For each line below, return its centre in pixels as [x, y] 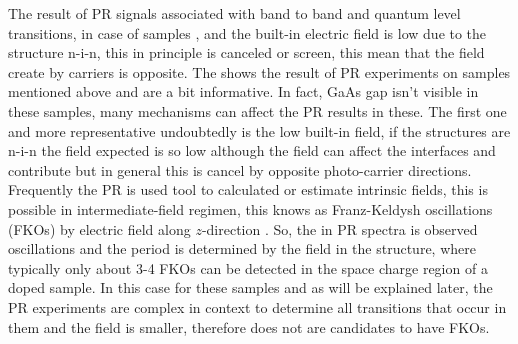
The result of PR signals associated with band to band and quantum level [234, 13]
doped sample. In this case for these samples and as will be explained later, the [250, 287]
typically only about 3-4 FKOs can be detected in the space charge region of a [248, 267]
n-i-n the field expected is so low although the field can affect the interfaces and [252, 150]
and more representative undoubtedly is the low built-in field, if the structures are [259, 130]
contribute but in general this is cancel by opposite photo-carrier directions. [240, 169]
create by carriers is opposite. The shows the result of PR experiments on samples [259, 71]
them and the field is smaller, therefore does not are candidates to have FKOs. [249, 326]
